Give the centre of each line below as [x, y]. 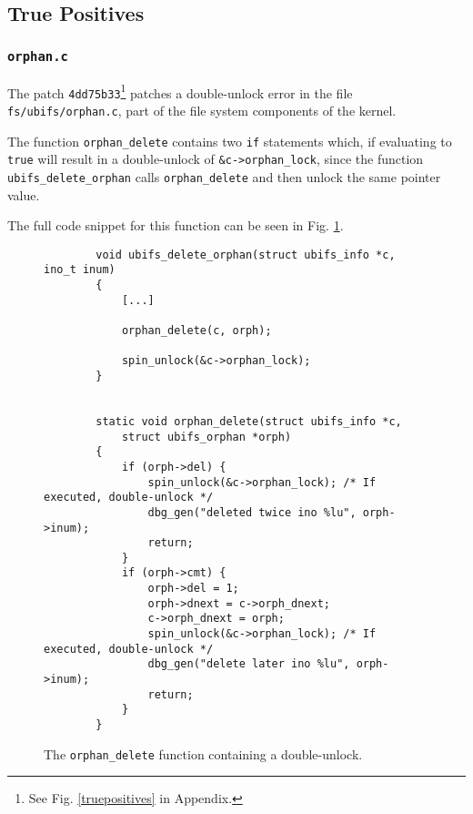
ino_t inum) [80, 270]
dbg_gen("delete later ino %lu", [249, 664]
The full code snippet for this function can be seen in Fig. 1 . [176, 225]
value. [24, 194]
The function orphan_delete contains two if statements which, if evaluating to [230, 141]
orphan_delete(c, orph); [196, 330]
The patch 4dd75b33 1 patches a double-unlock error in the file [180, 91]
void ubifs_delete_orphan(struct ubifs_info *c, [246, 254]
